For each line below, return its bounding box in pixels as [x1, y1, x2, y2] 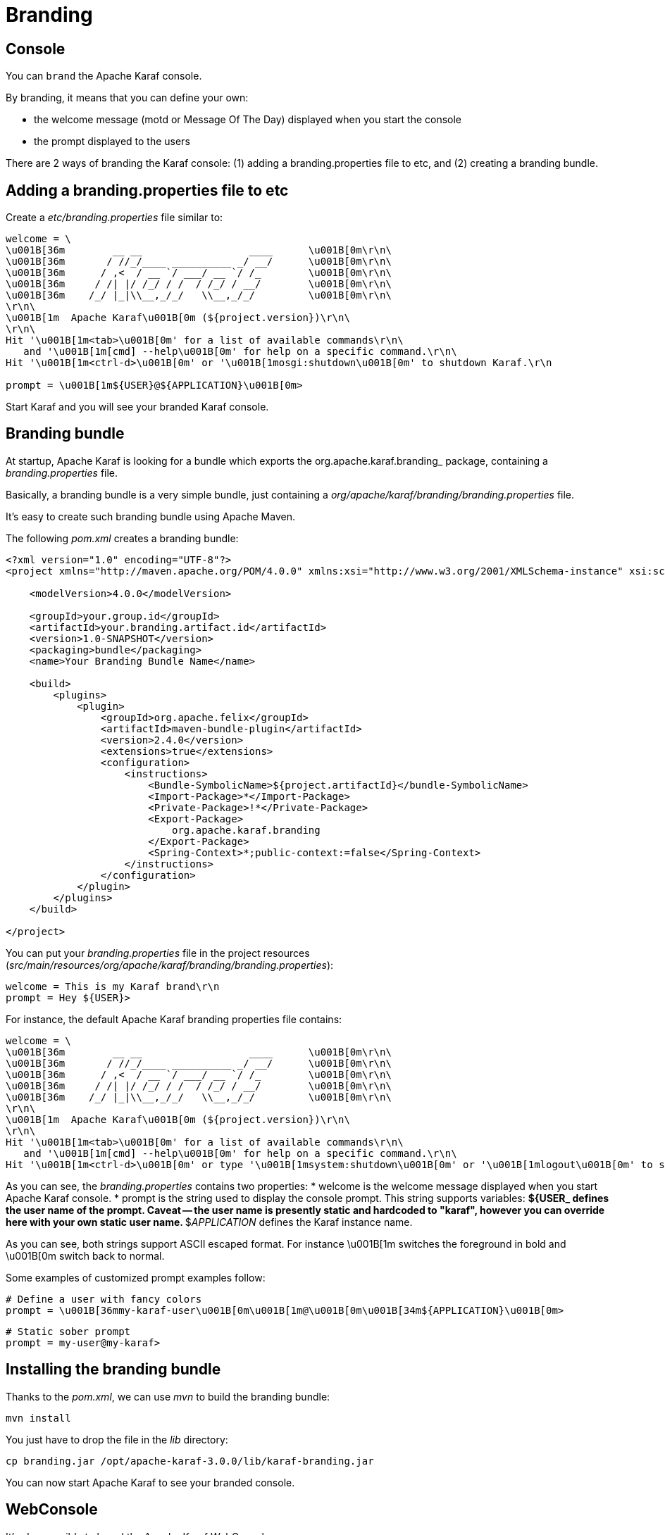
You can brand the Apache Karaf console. [6, 70, 202, 82]
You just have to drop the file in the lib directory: [6, 1433, 228, 1446]
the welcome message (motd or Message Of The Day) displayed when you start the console [34, 113, 462, 126]
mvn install [6, 1412, 71, 1424]
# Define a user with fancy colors [6, 1293, 202, 1305]
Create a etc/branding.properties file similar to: [6, 211, 223, 224]
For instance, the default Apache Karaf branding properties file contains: [6, 1013, 342, 1025]
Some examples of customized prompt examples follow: [6, 1271, 266, 1284]
